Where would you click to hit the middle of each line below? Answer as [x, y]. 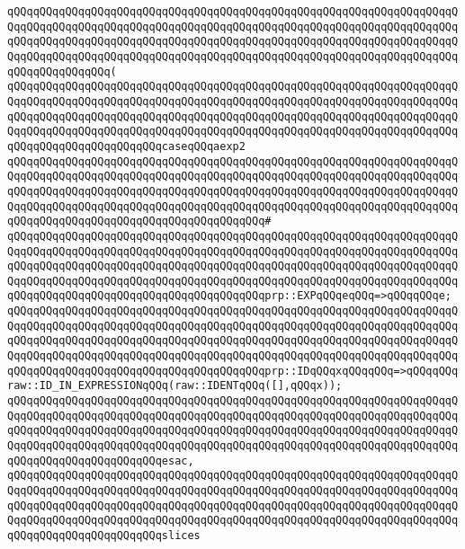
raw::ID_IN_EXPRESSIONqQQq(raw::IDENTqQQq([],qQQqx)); [175, 386]
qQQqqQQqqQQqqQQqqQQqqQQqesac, [101, 460]
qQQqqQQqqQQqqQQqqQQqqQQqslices [104, 535]
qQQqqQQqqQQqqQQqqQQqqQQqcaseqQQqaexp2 [126, 146]
